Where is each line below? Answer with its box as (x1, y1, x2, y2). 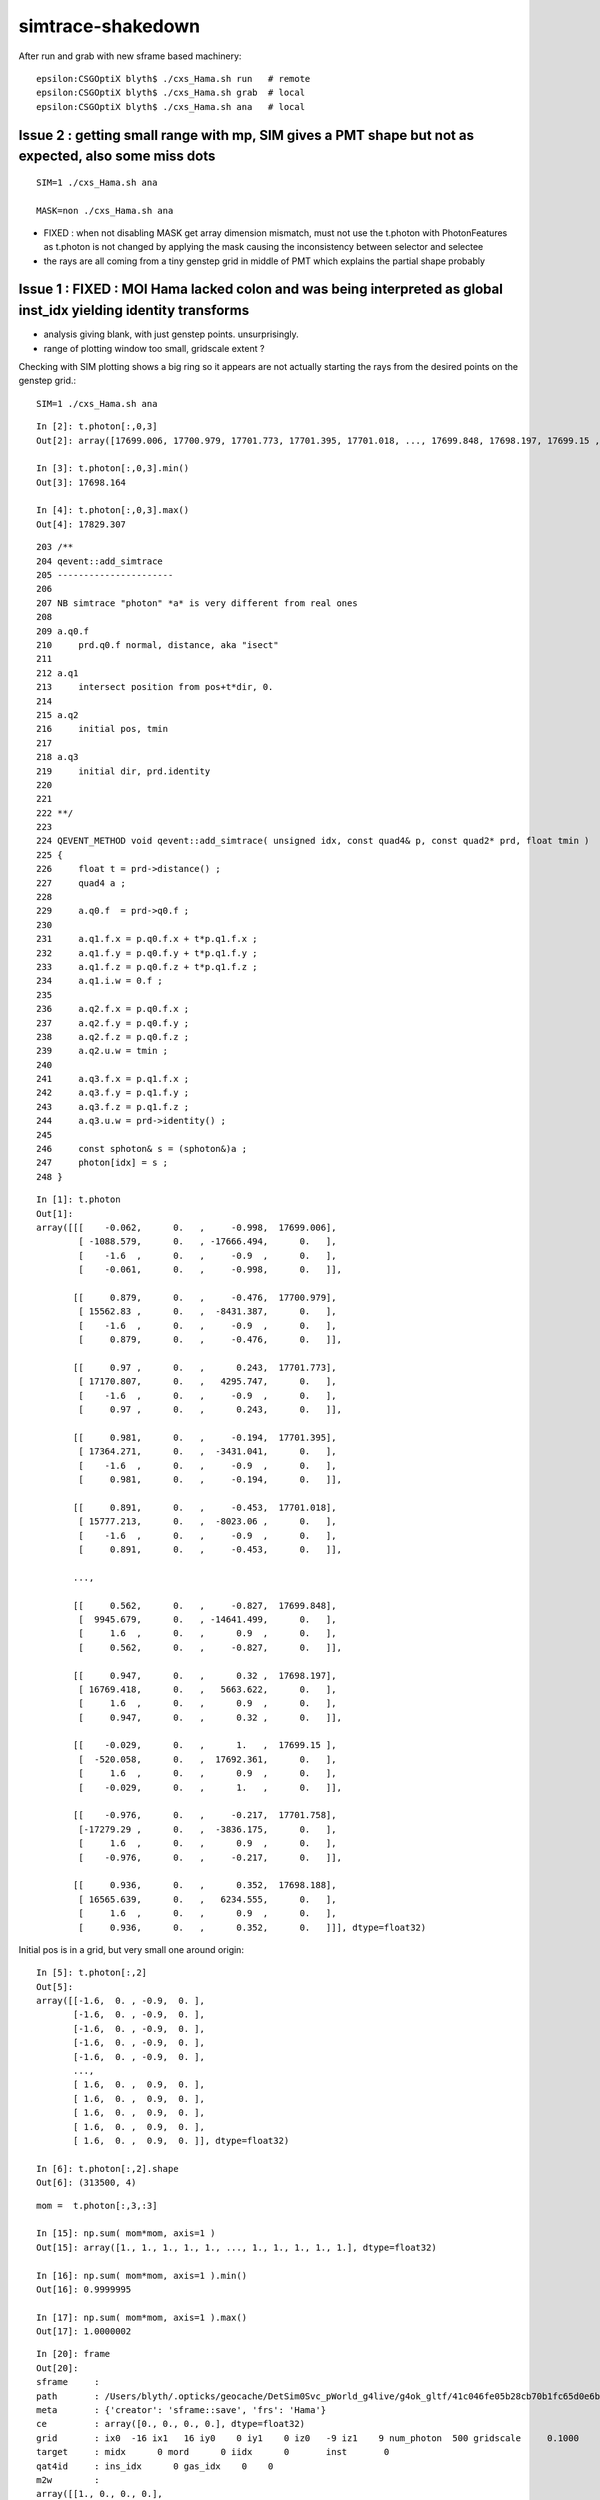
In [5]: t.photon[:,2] (36, 1967, 148, 1979)
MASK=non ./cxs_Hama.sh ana (36, 205, 174, 216)
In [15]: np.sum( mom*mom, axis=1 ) (36, 2228, 216, 2239)
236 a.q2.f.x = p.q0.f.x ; (36, 1003, 190, 1015)
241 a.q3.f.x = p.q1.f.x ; (36, 1073, 190, 1085)
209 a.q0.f (36, 625, 90, 637)
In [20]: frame (36, 2348, 111, 2360)
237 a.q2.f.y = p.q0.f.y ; (36, 1017, 190, 1029)
